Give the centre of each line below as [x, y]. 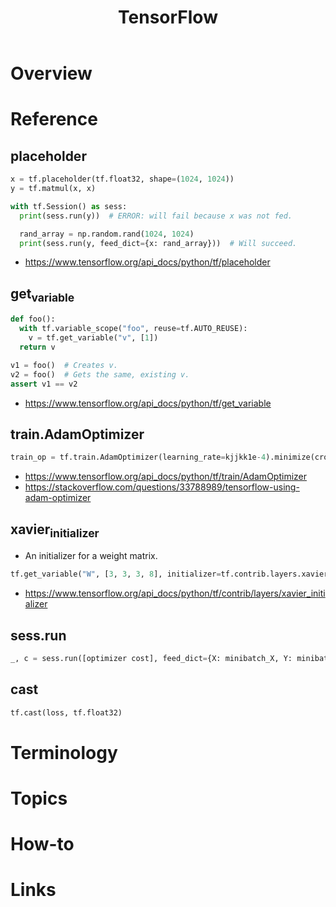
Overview [51, 73]
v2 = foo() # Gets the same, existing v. [100, 374]
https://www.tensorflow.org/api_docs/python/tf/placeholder [147, 262]
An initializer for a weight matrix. [91, 556]
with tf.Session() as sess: [69, 206]
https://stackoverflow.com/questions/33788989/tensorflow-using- [162, 487]
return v [37, 347]
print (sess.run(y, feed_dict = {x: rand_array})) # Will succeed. [158, 243]
